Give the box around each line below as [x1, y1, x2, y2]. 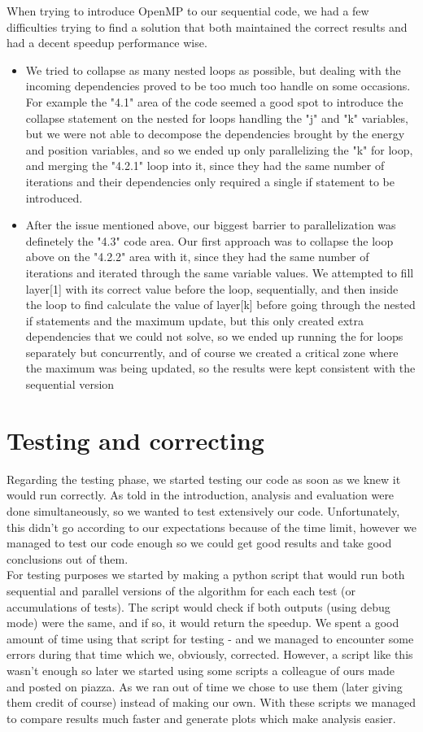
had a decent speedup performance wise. [7, 34, 207, 51]
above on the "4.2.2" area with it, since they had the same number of [25, 248, 369, 265]
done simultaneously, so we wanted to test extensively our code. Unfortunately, [7, 502, 400, 519]
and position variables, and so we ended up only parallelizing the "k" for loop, [25, 141, 413, 158]
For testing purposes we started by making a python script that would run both [7, 566, 405, 583]
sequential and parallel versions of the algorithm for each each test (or [7, 582, 356, 599]
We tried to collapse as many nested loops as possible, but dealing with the [25, 61, 401, 78]
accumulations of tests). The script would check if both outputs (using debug [7, 598, 390, 615]
